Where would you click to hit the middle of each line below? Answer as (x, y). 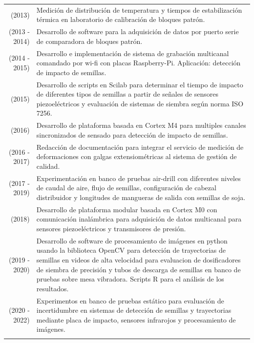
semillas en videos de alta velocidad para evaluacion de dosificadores (138, 260)
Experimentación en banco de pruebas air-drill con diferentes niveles (138, 178)
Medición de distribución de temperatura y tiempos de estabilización (139, 10)
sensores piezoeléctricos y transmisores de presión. (111, 228)
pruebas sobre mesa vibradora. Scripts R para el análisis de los (130, 279)
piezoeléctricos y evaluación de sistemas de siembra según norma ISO (140, 103)
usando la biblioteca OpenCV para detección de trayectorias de (131, 250)
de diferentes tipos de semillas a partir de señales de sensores (127, 94)
